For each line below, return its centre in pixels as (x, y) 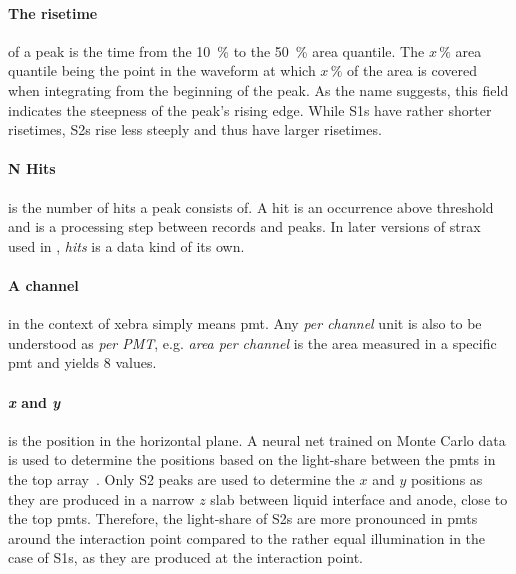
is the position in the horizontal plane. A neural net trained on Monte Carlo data (257, 439)
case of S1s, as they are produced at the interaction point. (186, 557)
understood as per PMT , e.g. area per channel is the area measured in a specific (252, 342)
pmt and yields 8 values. (82, 362)
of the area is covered (412, 70)
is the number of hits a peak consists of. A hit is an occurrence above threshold (251, 206)
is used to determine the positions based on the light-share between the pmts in (252, 459)
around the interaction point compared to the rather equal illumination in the (247, 537)
